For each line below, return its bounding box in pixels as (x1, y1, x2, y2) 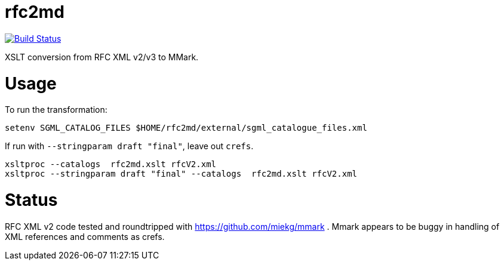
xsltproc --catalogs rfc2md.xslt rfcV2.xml (5, 159, 217, 170)
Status (5, 190, 58, 210)
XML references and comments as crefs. (5, 231, 165, 242)
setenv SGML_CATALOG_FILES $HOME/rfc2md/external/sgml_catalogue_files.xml (5, 123, 367, 133)
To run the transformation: (5, 104, 107, 115)
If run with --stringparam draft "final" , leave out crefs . (5, 141, 254, 152)
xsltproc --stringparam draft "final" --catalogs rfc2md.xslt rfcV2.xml (5, 169, 358, 179)
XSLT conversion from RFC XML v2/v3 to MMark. (5, 51, 199, 62)
